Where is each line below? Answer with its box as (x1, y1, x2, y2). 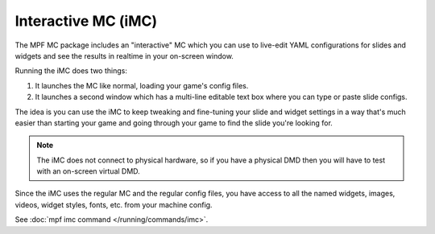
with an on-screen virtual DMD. (36, 166, 140, 176)
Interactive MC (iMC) (14, 12, 158, 30)
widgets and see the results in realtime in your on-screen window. (14, 51, 234, 60)
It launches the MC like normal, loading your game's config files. (35, 80, 249, 90)
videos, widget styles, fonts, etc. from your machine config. (14, 199, 213, 209)
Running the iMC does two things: (14, 66, 128, 76)
